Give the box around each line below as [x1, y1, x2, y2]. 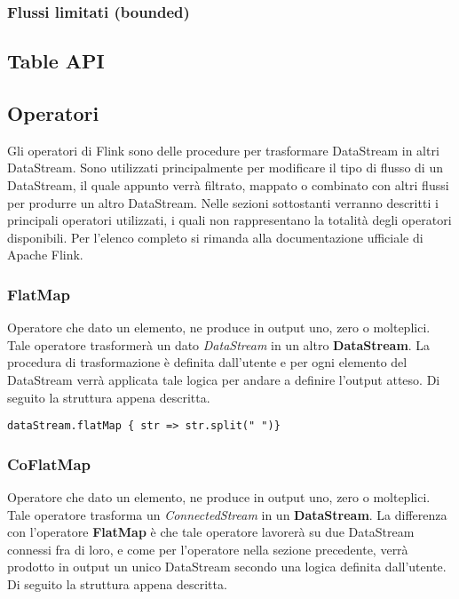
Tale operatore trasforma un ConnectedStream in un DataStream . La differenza [7, 505, 447, 523]
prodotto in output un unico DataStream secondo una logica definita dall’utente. [7, 557, 447, 576]
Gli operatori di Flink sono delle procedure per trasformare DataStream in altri [7, 140, 439, 159]
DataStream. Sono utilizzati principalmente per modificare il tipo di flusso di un [7, 158, 443, 177]
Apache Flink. [7, 245, 83, 264]
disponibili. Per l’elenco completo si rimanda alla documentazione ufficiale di [7, 228, 423, 246]
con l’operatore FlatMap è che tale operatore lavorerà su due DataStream [7, 523, 415, 541]
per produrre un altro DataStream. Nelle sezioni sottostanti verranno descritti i [7, 193, 439, 212]
